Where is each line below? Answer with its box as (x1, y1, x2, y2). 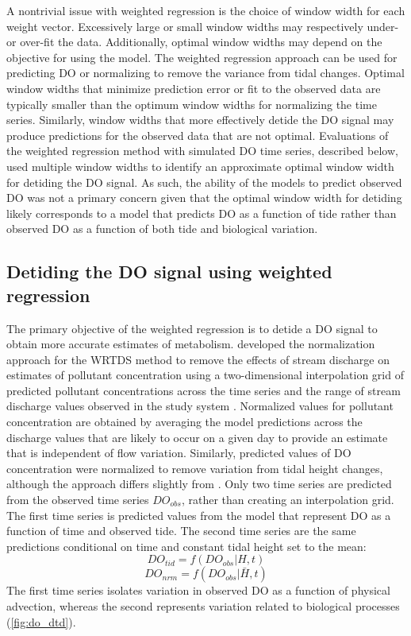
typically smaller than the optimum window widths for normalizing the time (6, 95, 377, 112)
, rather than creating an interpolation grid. (181, 491, 394, 508)
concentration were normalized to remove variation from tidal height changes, (6, 460, 383, 476)
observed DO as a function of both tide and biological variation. (6, 220, 318, 237)
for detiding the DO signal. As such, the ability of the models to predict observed (6, 173, 402, 190)
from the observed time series (6, 491, 149, 508)
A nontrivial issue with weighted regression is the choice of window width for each (6, 2, 405, 18)
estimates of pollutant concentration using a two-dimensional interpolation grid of (6, 366, 404, 383)
